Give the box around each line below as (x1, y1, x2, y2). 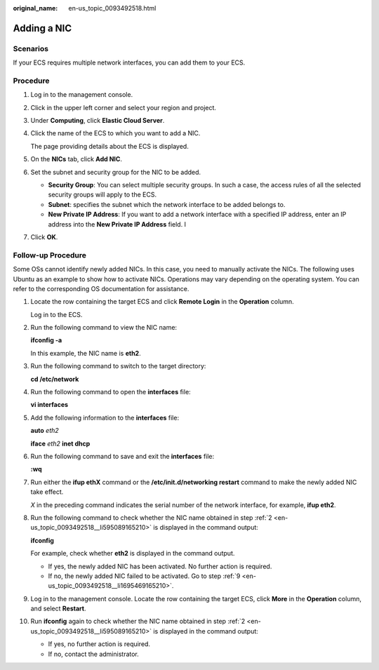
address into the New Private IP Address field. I (48, 220, 186, 228)
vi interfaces (30, 401, 69, 409)
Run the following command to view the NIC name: (30, 323, 178, 332)
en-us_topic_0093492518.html (68, 4, 157, 12)
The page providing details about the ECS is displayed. (30, 142, 189, 150)
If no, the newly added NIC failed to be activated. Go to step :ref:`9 (48, 572, 241, 580)
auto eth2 (30, 427, 59, 435)
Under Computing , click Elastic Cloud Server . (30, 116, 165, 125)
